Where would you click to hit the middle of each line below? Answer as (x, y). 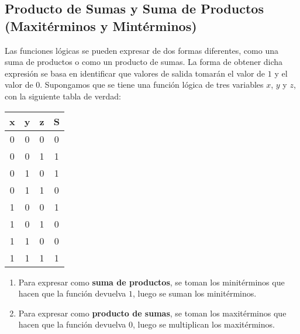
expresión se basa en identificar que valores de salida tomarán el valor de (135, 73)
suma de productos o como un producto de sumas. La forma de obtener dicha (144, 62)
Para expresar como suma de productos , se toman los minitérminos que (151, 282)
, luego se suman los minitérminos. (195, 293)
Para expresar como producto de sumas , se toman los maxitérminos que (152, 313)
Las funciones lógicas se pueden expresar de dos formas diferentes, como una (142, 50)
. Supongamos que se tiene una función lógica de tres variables (152, 85)
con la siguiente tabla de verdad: (63, 96)
